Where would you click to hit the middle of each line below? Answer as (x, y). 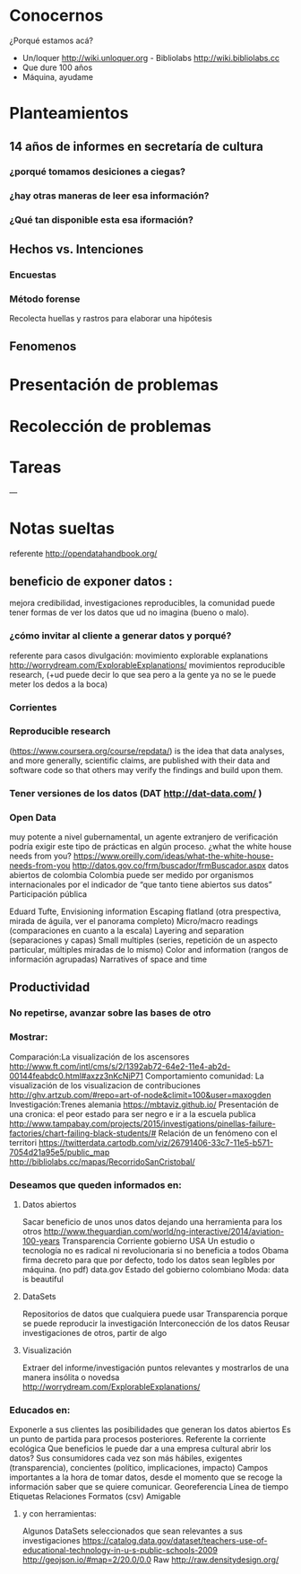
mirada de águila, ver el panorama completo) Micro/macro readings (133, 921)
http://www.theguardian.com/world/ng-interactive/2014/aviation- (164, 1231)
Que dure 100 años (57, 67)
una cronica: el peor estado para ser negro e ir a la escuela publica (133, 1113)
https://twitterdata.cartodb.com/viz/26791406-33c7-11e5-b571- (156, 1142)
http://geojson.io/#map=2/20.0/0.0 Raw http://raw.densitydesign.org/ (150, 1560)
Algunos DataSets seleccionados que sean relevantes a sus (133, 1531)
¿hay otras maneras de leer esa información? (109, 196)
